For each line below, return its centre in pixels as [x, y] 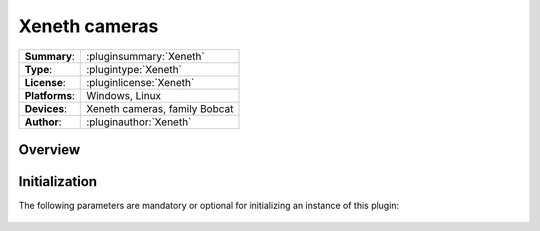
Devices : [45, 108]
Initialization [58, 181]
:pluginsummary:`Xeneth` [145, 56]
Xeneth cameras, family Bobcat [160, 108]
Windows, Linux [124, 95]
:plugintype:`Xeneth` [134, 69]
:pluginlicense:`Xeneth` [140, 82]
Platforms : [49, 95]
